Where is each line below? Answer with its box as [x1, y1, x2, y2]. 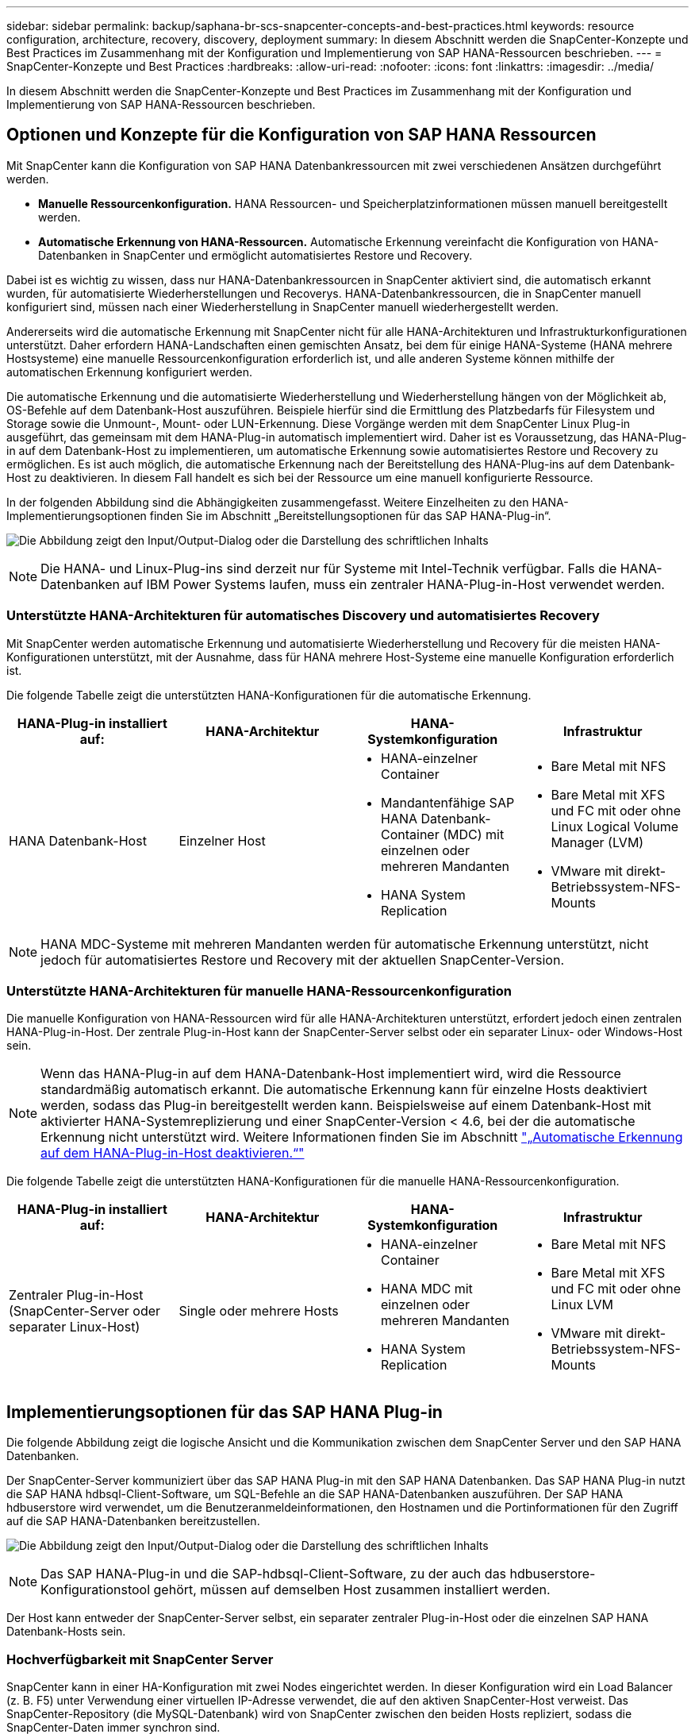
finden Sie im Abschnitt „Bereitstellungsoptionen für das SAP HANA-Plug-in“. [149, 508, 551, 522]
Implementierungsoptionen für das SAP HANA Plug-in [6, 1401, 443, 1422]
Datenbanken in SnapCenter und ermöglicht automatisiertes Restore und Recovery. [38, 248, 473, 262]
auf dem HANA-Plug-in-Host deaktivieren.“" [40, 1145, 305, 1162]
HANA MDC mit [381, 1281, 473, 1297]
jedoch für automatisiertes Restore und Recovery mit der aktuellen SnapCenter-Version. [40, 951, 565, 968]
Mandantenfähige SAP [381, 794, 515, 811]
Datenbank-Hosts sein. [6, 1624, 126, 1639]
